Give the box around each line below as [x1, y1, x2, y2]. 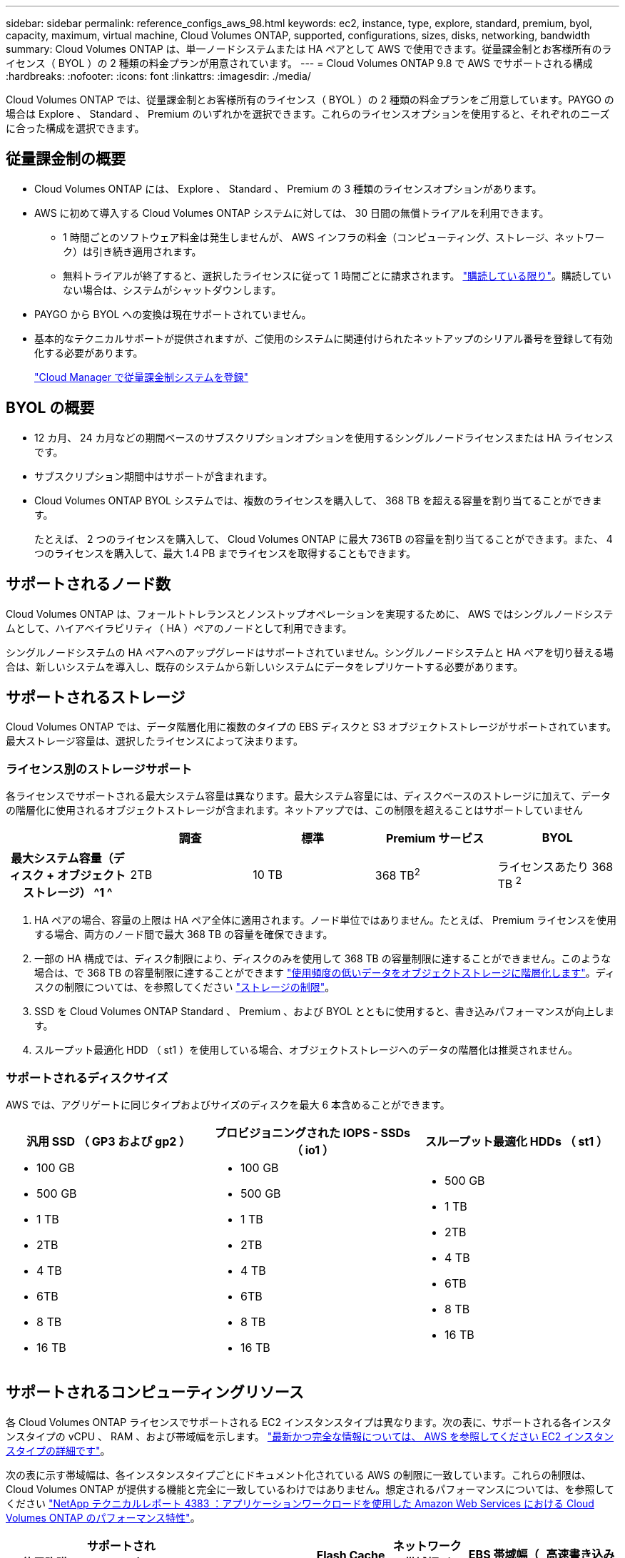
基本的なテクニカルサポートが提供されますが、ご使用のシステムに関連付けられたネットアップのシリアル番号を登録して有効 [34, 332, 613, 345]
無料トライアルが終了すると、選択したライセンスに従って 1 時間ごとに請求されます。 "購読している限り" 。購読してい [63, 269, 611, 282]
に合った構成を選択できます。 [6, 122, 145, 134]
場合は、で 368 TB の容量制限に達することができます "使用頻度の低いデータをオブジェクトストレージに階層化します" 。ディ [34, 967, 615, 979]
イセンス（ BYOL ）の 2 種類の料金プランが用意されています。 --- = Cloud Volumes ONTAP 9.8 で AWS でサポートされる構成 [6, 57, 593, 69]
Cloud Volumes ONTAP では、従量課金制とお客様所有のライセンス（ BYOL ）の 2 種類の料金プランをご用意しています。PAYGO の [6, 93, 614, 106]
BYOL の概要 [6, 399, 95, 417]
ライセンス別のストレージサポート [6, 761, 193, 776]
